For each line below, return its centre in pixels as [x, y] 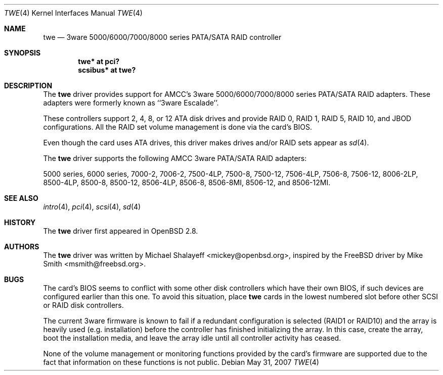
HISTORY [20, 222]
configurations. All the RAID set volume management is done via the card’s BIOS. [178, 127]
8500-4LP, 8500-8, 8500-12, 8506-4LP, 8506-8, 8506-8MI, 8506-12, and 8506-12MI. [187, 182]
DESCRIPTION [28, 86]
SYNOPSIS [23, 53]
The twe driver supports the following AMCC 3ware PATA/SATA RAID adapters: [175, 158]
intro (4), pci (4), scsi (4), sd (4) [92, 207]
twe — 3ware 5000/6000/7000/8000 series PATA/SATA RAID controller [162, 37]
